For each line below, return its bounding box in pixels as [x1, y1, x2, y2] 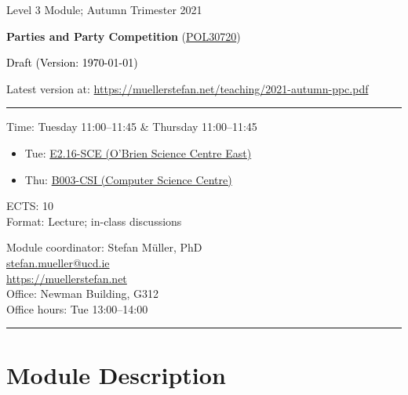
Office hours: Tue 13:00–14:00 [6, 300, 148, 317]
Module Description [6, 358, 226, 390]
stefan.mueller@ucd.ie [6, 254, 110, 270]
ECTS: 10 [6, 197, 54, 214]
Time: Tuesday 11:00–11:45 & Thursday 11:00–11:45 [6, 118, 257, 135]
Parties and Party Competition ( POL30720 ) [6, 27, 241, 44]
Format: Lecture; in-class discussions [6, 212, 182, 229]
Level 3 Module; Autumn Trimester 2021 [6, 2, 202, 17]
